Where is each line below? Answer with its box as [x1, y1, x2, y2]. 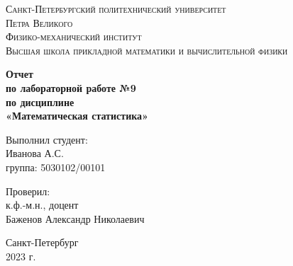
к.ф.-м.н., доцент [6, 197, 79, 212]
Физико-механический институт [6, 29, 142, 44]
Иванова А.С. [6, 146, 64, 161]
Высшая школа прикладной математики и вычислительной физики [6, 42, 288, 57]
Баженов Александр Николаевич [6, 211, 145, 226]
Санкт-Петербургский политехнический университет [6, 1, 226, 16]
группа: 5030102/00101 [6, 159, 106, 174]
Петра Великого [6, 15, 73, 30]
